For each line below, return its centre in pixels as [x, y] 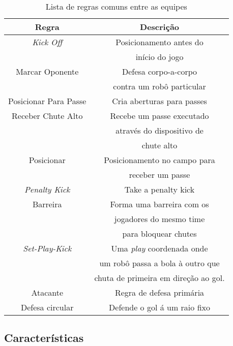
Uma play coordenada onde [159, 248]
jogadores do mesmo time [159, 219]
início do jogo [159, 57]
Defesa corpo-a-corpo [160, 71]
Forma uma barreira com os [159, 204]
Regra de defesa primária [159, 292]
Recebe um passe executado [159, 116]
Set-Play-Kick [47, 248]
